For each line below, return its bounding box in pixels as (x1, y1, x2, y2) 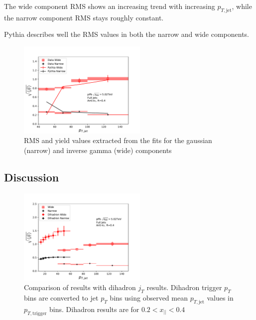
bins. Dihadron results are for (49, 304, 139, 314)
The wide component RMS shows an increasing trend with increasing (4, 1, 215, 11)
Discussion (4, 169, 59, 185)
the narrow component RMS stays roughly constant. (4, 12, 164, 22)
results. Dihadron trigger (146, 282, 222, 293)
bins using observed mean (110, 293, 188, 303)
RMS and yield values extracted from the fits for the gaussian (24, 135, 212, 146)
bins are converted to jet (24, 293, 99, 303)
